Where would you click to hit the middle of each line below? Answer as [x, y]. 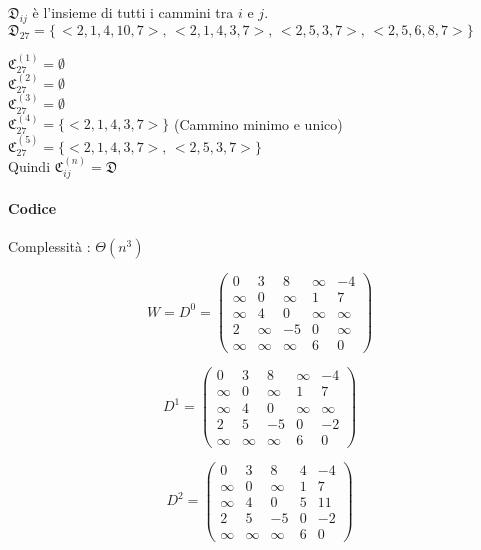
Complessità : [49, 246]
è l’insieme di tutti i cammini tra [133, 12]
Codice [32, 207]
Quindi [29, 165]
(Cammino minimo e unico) [258, 123]
